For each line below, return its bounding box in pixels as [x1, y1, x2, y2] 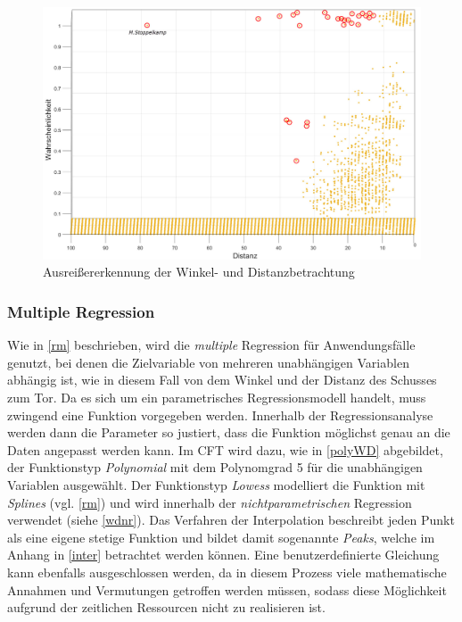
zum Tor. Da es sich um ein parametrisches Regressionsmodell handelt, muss [7, 387, 426, 406]
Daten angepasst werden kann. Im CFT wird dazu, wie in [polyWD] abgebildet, [7, 440, 443, 459]
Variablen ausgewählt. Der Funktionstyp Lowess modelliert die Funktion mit [7, 475, 425, 493]
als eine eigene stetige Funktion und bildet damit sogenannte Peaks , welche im [7, 527, 435, 546]
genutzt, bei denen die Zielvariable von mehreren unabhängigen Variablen [7, 352, 409, 371]
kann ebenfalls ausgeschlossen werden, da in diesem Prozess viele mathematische [7, 562, 447, 581]
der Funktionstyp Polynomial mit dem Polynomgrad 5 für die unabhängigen [7, 458, 423, 477]
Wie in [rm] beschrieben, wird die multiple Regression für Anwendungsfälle [7, 336, 416, 354]
